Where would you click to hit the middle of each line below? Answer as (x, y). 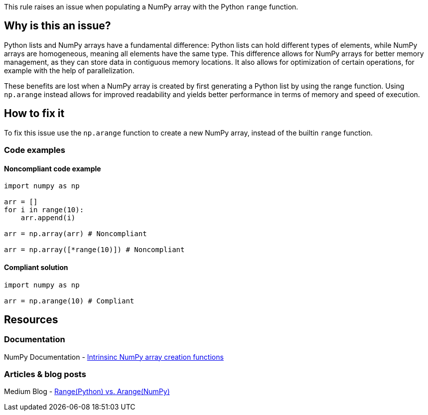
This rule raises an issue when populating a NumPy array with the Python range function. (151, 7)
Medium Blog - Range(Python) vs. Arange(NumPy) (87, 392)
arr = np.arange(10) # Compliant (69, 301)
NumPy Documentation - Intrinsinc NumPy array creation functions (114, 357)
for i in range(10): (44, 210)
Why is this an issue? (58, 26)
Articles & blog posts (45, 374)
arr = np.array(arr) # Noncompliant (75, 234)
